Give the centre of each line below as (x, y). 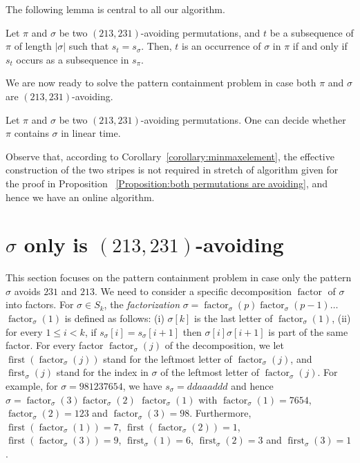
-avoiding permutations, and (200, 32)
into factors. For (40, 304)
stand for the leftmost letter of (168, 358)
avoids (27, 291)
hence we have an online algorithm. (80, 197)
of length (33, 46)
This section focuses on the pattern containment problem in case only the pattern (179, 277)
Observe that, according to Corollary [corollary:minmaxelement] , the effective (170, 156)
